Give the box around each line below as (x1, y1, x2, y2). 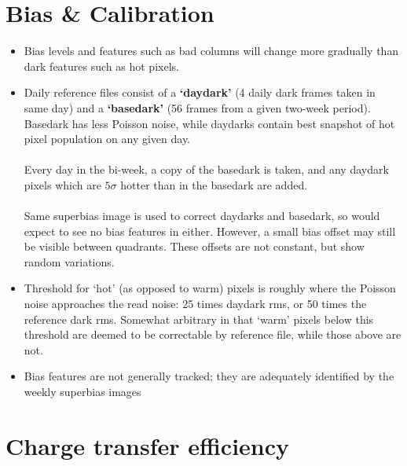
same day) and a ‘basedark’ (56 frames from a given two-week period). (24, 99, 371, 116)
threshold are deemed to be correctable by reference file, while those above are (24, 326, 401, 343)
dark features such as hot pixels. (24, 57, 179, 74)
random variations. (24, 253, 115, 270)
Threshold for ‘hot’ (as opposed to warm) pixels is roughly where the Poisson (24, 280, 396, 296)
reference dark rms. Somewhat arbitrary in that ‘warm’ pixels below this (24, 310, 374, 327)
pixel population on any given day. (24, 130, 191, 147)
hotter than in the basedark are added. (120, 176, 308, 193)
